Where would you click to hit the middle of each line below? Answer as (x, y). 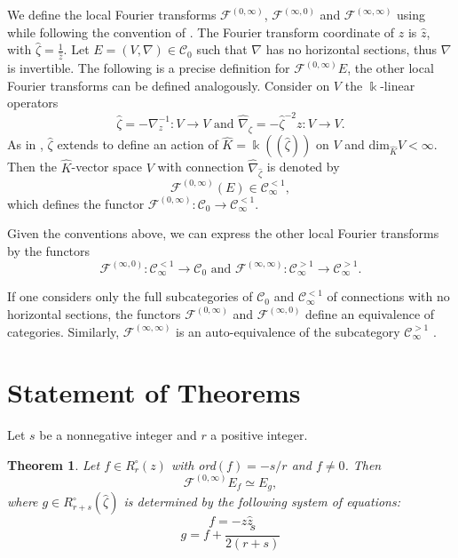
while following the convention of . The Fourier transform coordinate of (201, 32)
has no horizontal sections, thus (351, 49)
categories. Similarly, (63, 331)
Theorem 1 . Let (54, 464)
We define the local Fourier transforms (112, 14)
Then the (32, 167)
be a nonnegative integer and (118, 435)
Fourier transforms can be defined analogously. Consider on (169, 85)
